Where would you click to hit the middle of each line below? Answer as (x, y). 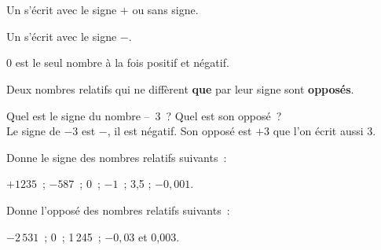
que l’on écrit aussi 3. (324, 131)
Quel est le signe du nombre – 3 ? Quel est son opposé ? (144, 115)
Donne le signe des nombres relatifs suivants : (117, 157)
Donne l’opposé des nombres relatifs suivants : (118, 210)
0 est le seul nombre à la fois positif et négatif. (118, 63)
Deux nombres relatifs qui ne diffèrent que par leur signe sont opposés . (180, 88)
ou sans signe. (165, 10)
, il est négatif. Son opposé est (180, 131)
